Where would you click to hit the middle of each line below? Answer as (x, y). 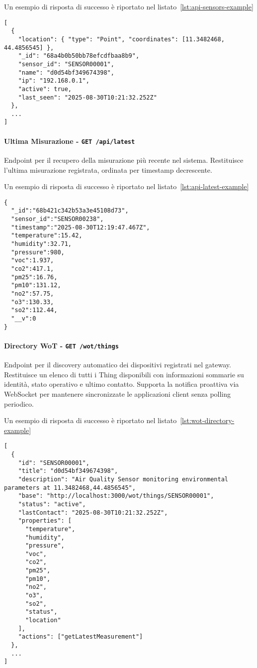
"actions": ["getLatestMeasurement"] (81, 637)
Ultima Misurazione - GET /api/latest (70, 141)
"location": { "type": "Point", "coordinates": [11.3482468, (121, 39)
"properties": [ (45, 521)
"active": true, (45, 89)
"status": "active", (52, 504)
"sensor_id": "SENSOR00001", (66, 64)
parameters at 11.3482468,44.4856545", (70, 488)
